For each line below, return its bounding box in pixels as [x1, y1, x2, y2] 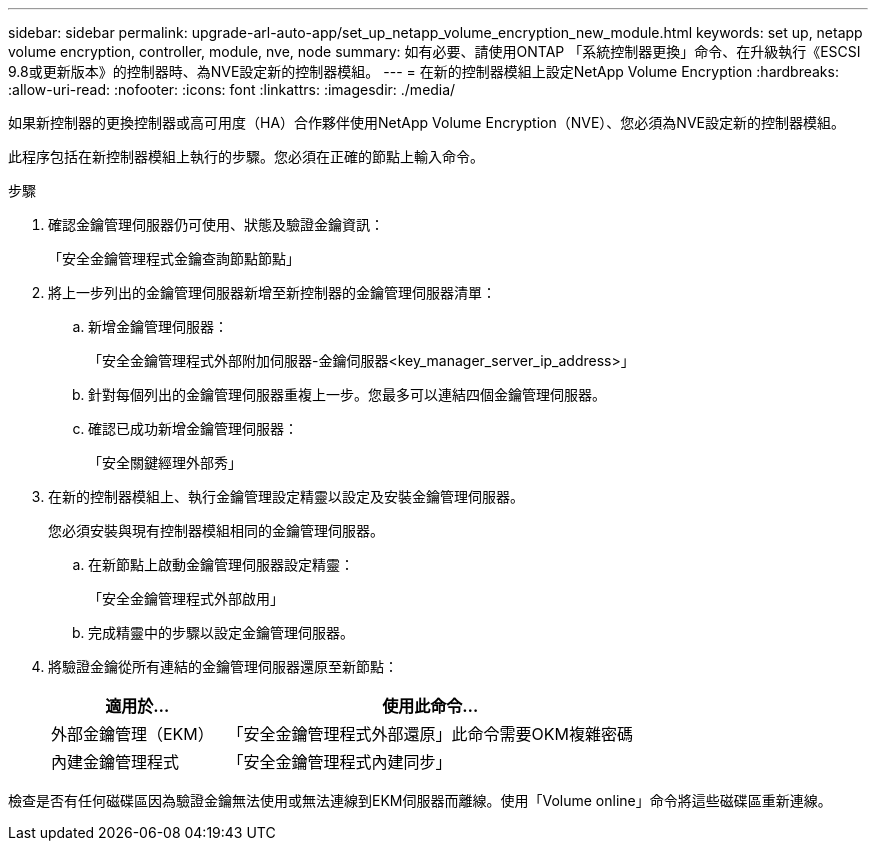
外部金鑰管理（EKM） [51, 724, 214, 744]
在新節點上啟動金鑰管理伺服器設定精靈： [88, 556, 354, 573]
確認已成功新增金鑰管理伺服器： [88, 420, 298, 437]
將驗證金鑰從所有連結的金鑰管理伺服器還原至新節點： [48, 658, 398, 675]
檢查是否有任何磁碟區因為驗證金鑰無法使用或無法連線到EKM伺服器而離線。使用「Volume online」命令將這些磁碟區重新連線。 [8, 792, 832, 809]
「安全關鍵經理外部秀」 [88, 454, 242, 471]
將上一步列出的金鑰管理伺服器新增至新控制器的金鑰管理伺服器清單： [48, 284, 496, 301]
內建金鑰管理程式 [51, 752, 180, 772]
